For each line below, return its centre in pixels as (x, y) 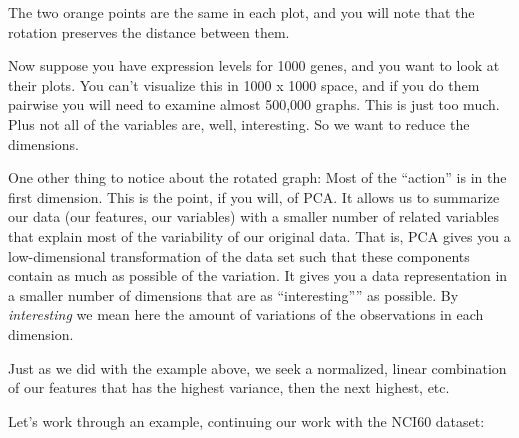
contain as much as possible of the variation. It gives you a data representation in (258, 275)
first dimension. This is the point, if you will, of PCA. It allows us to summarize (254, 196)
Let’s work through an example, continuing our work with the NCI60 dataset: (246, 420)
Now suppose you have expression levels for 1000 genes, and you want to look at (254, 65)
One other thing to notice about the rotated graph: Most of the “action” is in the (257, 177)
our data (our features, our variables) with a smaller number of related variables (254, 216)
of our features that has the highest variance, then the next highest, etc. (229, 387)
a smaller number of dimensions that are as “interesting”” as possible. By (233, 294)
